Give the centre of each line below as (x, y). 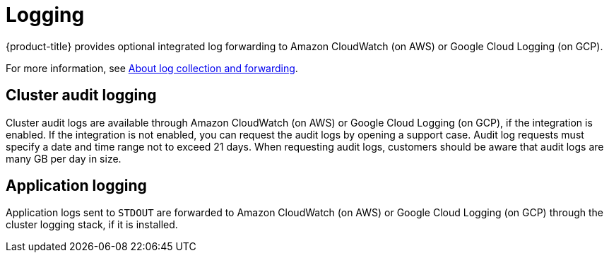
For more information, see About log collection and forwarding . (152, 68)
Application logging (76, 186)
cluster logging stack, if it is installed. (92, 225)
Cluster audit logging (81, 95)
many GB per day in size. (64, 158)
